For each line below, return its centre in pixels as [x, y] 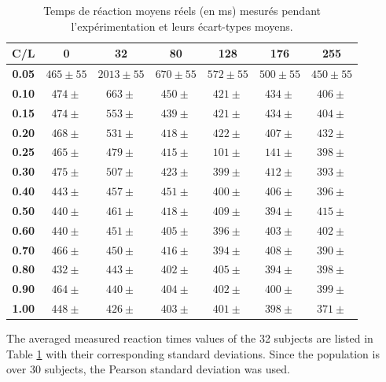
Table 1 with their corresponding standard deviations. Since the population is [193, 353]
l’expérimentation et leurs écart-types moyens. [182, 26]
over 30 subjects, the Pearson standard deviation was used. [148, 369]
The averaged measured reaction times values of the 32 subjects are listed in [190, 338]
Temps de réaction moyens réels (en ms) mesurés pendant [182, 10]
